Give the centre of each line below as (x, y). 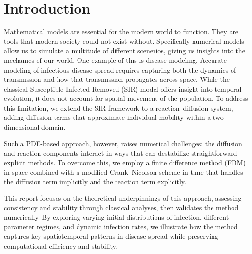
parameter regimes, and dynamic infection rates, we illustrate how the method (121, 226)
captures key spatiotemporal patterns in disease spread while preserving (111, 236)
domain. (54, 127)
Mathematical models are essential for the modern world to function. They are (121, 31)
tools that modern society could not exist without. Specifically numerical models (124, 41)
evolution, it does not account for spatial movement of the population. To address (126, 98)
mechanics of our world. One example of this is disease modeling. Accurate (116, 60)
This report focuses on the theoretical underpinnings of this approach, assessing (123, 198)
